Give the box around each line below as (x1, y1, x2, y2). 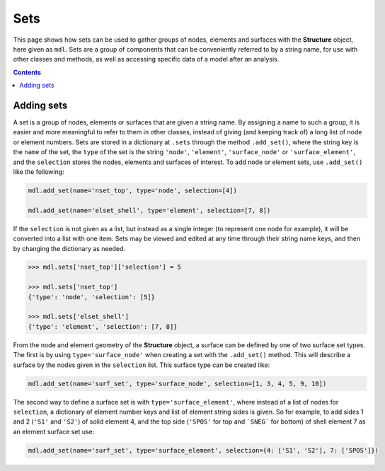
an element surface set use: (13, 427, 95, 436)
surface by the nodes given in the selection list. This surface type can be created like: (13, 361, 270, 369)
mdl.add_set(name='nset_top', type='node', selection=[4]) (28, 186, 237, 194)
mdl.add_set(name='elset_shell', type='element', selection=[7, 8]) (28, 206, 271, 214)
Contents (13, 68, 42, 76)
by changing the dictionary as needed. (13, 244, 126, 252)
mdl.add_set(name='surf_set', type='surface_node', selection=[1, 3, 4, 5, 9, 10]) (28, 379, 327, 388)
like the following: (13, 167, 65, 176)
